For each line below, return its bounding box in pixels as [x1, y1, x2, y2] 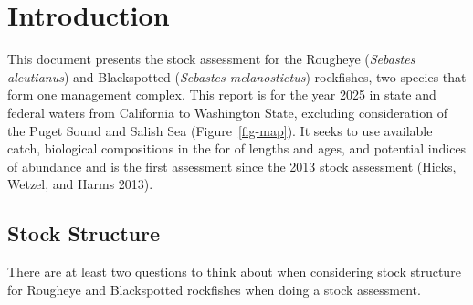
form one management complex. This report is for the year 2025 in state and [7, 85, 436, 104]
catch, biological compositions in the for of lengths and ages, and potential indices [7, 139, 467, 158]
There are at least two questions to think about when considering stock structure [7, 262, 461, 281]
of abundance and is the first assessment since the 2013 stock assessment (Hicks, [7, 156, 457, 175]
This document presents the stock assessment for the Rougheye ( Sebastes [7, 49, 415, 68]
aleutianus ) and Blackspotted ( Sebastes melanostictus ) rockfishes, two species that [7, 67, 467, 86]
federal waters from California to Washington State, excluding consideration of [7, 102, 447, 121]
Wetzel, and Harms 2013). [7, 174, 153, 194]
